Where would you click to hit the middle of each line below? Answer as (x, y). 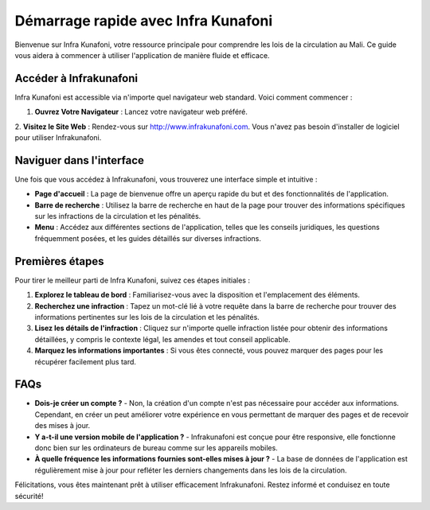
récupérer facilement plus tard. (86, 361)
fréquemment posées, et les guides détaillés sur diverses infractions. (148, 238)
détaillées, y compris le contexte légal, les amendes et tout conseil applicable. (162, 339)
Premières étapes (59, 261)
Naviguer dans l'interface (80, 160)
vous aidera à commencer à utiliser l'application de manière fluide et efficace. (142, 55)
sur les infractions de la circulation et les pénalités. (118, 216)
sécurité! (29, 496)
